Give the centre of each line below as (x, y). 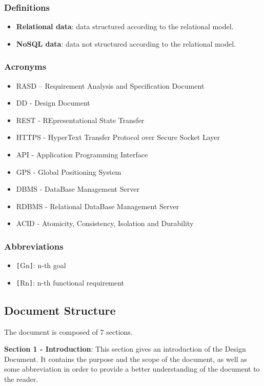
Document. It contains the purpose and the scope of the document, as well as (126, 359)
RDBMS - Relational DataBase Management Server (98, 206)
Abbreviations (34, 246)
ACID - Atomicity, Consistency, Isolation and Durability (105, 223)
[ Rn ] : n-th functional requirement (70, 282)
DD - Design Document (53, 103)
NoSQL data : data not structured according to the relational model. (126, 43)
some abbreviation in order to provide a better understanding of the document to (132, 369)
